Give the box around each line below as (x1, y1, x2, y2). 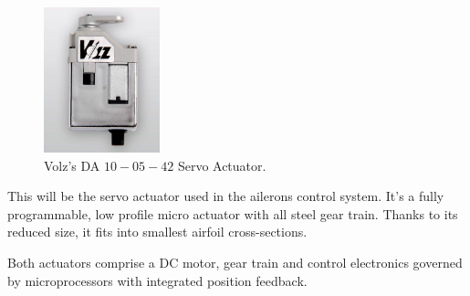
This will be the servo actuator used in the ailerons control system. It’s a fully (7, 186, 444, 206)
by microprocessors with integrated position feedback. (7, 270, 308, 290)
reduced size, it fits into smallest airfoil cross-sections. (7, 222, 308, 241)
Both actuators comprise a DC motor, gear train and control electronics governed (7, 252, 463, 271)
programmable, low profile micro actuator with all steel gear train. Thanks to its (7, 204, 458, 223)
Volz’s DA (44, 155, 100, 174)
